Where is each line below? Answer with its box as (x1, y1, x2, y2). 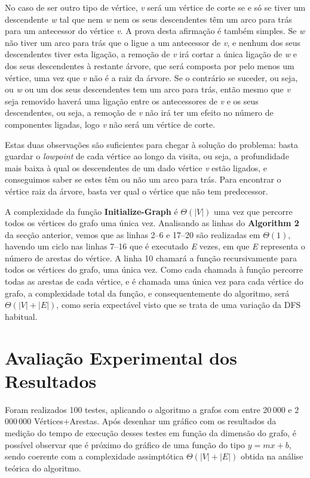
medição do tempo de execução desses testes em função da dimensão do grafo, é (5, 426, 297, 439)
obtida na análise (240, 450, 303, 462)
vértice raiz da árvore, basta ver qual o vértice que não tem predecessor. (5, 184, 268, 197)
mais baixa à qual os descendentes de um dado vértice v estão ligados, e (5, 161, 267, 174)
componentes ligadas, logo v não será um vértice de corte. (5, 118, 216, 130)
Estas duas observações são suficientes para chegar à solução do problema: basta (5, 138, 299, 150)
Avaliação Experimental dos (5, 345, 237, 369)
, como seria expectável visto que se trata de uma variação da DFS (56, 298, 301, 311)
